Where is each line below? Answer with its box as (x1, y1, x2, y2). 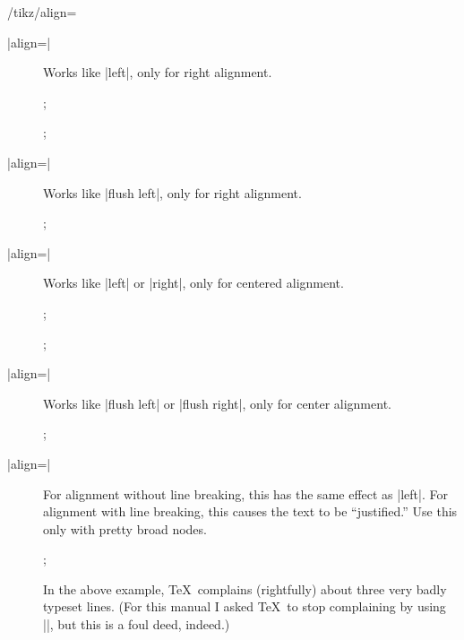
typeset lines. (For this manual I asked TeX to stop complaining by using (43, 597, 446, 616)
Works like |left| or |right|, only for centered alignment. (43, 273, 344, 292)
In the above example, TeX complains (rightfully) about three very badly (43, 579, 447, 598)
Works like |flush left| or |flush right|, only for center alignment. (43, 394, 391, 412)
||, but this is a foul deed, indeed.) (43, 615, 230, 634)
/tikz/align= (7, 3, 77, 21)
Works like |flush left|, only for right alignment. (43, 183, 302, 202)
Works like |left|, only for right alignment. (43, 63, 272, 82)
